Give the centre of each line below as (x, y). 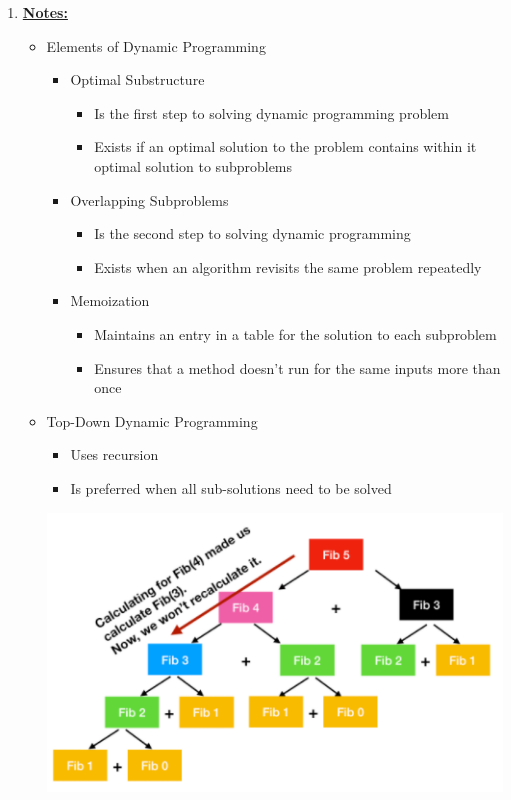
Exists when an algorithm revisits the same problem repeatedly (288, 266)
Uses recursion (114, 454)
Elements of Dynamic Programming (156, 45)
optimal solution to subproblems (193, 165)
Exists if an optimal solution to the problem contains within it (285, 146)
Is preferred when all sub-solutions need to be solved (231, 487)
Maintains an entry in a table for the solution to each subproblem (295, 333)
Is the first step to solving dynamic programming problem (271, 112)
